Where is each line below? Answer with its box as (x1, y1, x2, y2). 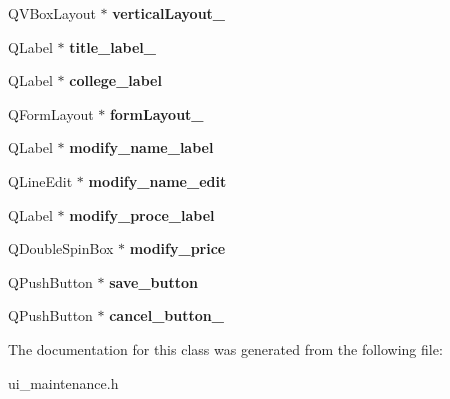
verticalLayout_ (112, 3, 226, 23)
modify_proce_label (69, 204, 215, 225)
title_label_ (69, 36, 156, 57)
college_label (69, 70, 162, 91)
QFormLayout (8, 103, 94, 124)
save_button (109, 271, 198, 292)
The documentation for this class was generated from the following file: (8, 338, 443, 359)
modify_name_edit (88, 170, 227, 191)
